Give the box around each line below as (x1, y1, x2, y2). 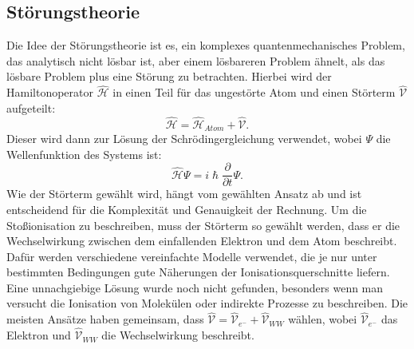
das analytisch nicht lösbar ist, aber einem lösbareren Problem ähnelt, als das (6, 52, 385, 69)
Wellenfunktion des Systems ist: (6, 145, 162, 162)
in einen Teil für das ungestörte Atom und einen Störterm (112, 84, 396, 101)
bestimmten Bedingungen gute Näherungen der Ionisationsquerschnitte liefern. (6, 264, 390, 280)
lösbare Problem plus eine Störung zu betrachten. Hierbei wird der (6, 68, 332, 85)
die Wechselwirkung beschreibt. (101, 327, 254, 343)
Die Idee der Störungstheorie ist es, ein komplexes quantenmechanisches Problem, (6, 37, 405, 54)
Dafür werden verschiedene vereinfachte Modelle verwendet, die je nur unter (6, 248, 377, 264)
